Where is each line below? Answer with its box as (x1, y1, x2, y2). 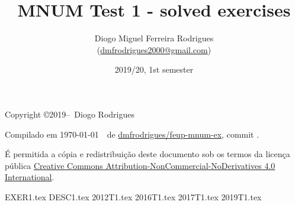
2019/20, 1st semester (114, 63, 194, 76)
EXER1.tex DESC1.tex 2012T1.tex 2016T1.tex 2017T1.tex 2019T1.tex (5, 190, 262, 203)
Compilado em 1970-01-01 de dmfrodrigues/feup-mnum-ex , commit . (5, 128, 259, 140)
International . (5, 171, 54, 183)
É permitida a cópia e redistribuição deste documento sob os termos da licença (5, 148, 290, 160)
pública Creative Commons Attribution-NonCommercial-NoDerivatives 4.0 (5, 159, 275, 171)
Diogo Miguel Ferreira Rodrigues (94, 32, 214, 44)
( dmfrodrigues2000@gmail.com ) (97, 43, 211, 56)
